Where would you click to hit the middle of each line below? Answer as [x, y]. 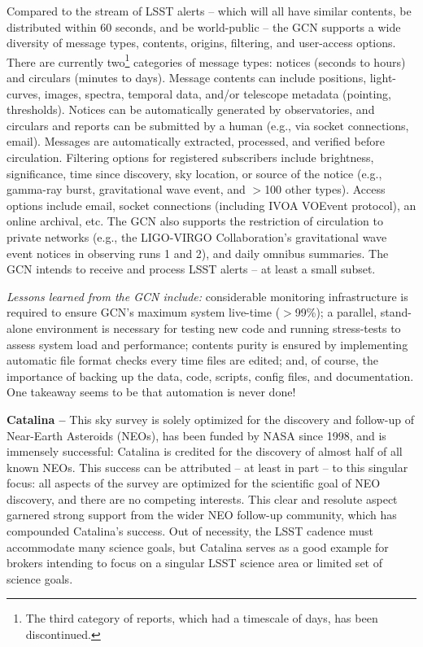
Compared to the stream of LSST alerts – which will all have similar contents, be [209, 11]
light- [383, 78]
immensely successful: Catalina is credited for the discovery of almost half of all [205, 451]
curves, [24, 93]
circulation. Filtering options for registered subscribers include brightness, [190, 157]
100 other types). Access [325, 189]
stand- [396, 312]
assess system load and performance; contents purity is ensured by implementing [207, 344]
